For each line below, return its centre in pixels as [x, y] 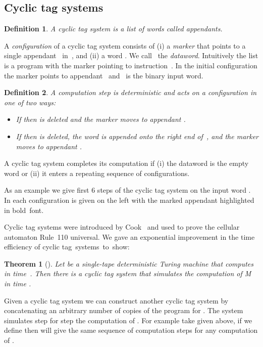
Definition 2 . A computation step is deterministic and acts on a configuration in [130, 92]
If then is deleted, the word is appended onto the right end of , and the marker [137, 136]
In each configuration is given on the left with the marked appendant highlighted [129, 200]
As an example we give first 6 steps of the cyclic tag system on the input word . [127, 190]
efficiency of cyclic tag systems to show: [67, 247]
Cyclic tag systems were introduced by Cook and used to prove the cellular [122, 227]
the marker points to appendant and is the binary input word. [104, 75]
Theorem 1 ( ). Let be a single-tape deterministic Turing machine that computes [129, 263]
